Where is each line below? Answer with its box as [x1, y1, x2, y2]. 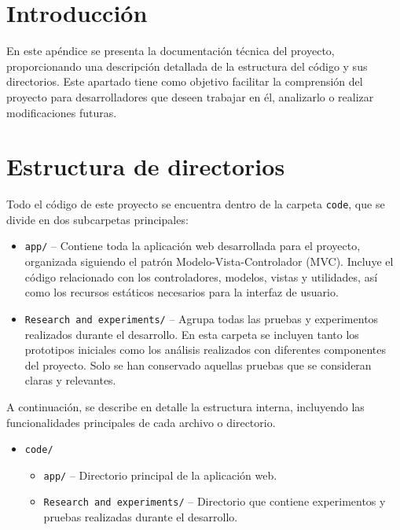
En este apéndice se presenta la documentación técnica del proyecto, [6, 42, 335, 59]
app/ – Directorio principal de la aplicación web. [43, 466, 277, 483]
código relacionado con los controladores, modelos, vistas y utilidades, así [24, 268, 378, 285]
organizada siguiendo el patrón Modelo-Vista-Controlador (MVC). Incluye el [24, 253, 394, 270]
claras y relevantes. [24, 372, 116, 388]
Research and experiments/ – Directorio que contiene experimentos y [43, 493, 386, 510]
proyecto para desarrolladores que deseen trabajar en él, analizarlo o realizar [6, 88, 374, 105]
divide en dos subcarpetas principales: [6, 211, 189, 227]
